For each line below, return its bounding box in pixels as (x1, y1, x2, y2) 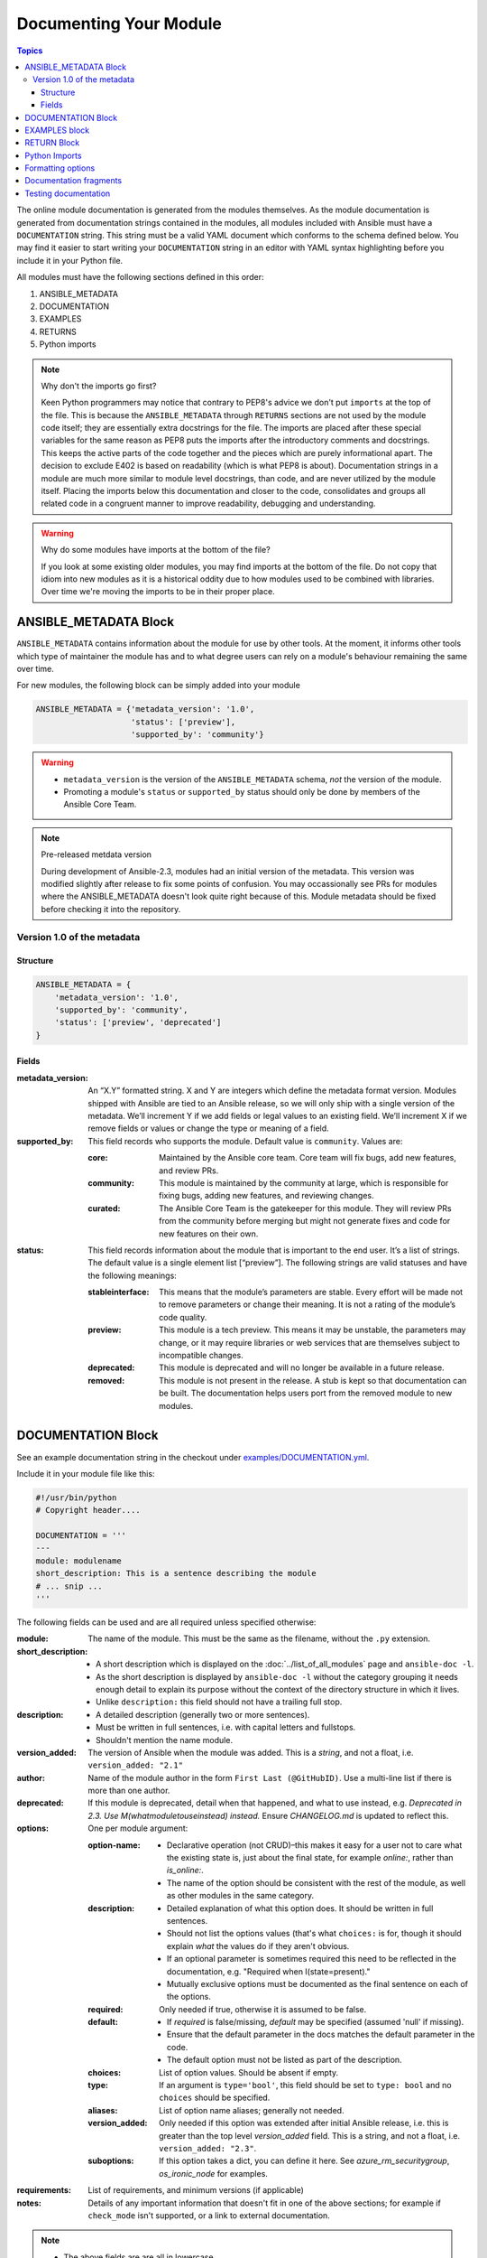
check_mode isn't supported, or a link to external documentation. (87, 2209, 331, 2221)
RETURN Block (24, 137, 80, 148)
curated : (87, 1202, 121, 1214)
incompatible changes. (159, 1350, 243, 1361)
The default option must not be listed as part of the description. (167, 2055, 402, 2066)
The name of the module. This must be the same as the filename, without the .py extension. (87, 1633, 431, 1644)
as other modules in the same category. (167, 1890, 315, 1901)
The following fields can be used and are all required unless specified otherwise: (16, 1617, 317, 1628)
